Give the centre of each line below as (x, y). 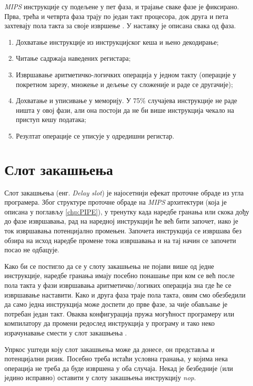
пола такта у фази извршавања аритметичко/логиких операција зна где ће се (118, 285)
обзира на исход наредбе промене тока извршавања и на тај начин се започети (120, 240)
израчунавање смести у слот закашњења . (66, 332)
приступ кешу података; (51, 119)
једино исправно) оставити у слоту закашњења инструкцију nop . (100, 377)
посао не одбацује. (32, 250)
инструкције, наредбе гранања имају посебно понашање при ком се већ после (119, 275)
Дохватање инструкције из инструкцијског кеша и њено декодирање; (117, 42)
